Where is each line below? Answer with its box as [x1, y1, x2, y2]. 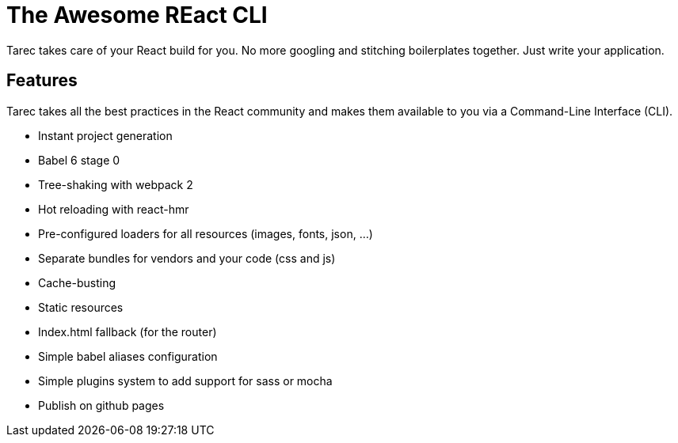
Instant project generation [38, 128, 173, 142]
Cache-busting [38, 275, 116, 290]
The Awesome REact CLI [6, 2, 268, 28]
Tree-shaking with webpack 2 [38, 177, 193, 191]
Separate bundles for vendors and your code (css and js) [38, 251, 336, 265]
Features [6, 70, 78, 91]
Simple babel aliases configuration [38, 349, 218, 363]
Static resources [38, 300, 124, 314]
